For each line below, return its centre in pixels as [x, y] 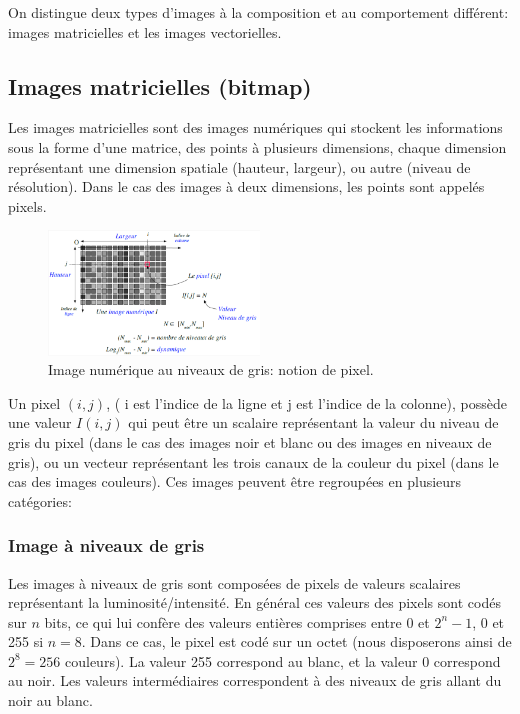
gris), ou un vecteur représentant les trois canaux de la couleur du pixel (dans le [253, 461]
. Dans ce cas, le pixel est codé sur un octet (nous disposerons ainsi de [296, 641]
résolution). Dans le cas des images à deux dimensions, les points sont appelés [246, 186]
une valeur [40, 422]
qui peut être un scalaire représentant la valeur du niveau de [313, 422]
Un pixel [34, 402]
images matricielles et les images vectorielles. [145, 31]
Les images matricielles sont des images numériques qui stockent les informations [255, 127]
